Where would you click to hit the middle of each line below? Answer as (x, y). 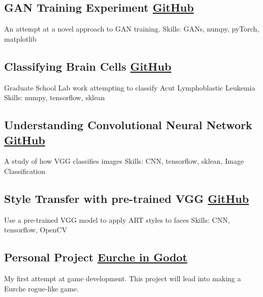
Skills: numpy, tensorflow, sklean (55, 97)
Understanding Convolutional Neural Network (128, 125)
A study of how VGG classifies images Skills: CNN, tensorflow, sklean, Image (124, 161)
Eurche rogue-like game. (41, 288)
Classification (25, 171)
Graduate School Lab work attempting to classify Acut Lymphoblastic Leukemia (130, 87)
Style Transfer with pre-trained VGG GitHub (127, 198)
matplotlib (20, 38)
